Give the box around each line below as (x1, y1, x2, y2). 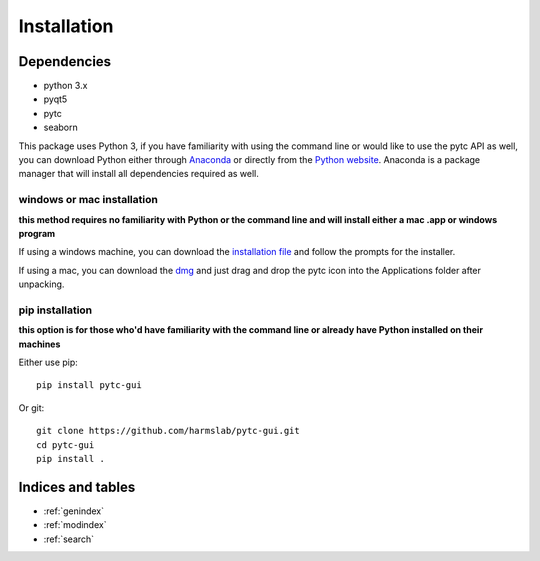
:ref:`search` (43, 533, 95, 545)
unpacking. (18, 278, 65, 290)
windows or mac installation (18, 193, 159, 207)
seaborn (43, 121, 79, 134)
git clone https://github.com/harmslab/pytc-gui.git (36, 425, 300, 437)
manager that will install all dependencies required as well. (18, 168, 260, 180)
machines (18, 338, 61, 350)
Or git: (18, 401, 45, 414)
